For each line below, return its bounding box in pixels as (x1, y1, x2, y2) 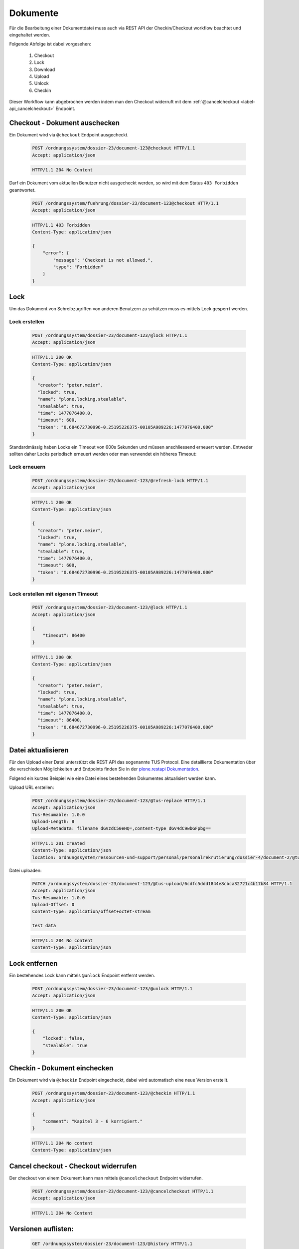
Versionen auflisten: (9, 1225, 74, 1234)
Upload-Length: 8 (32, 819, 75, 824)
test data (32, 923, 56, 929)
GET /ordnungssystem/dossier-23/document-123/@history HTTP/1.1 (32, 1241, 193, 1247)
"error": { (42, 250, 69, 256)
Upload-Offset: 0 (32, 902, 75, 907)
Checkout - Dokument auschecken (9, 119, 120, 127)
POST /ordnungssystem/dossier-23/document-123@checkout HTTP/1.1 (32, 145, 195, 151)
